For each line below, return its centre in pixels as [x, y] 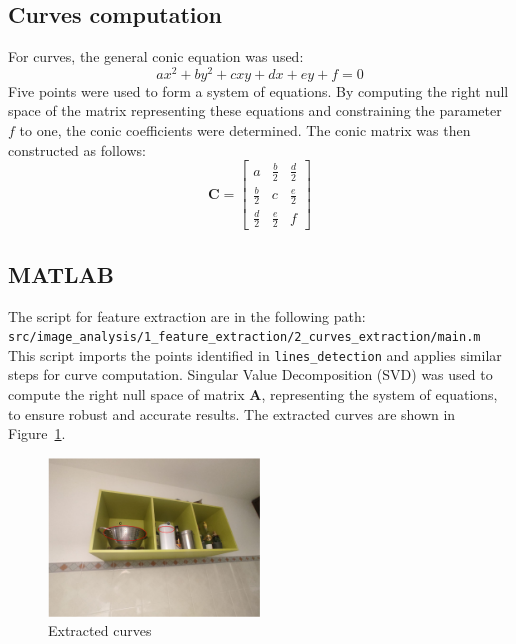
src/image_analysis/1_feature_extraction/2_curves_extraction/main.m [244, 337]
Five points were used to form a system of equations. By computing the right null [258, 90]
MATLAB [61, 273]
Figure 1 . [37, 433]
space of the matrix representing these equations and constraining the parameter [255, 110]
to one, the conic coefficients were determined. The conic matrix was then [245, 130]
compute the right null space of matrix [126, 394]
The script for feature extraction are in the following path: [187, 315]
